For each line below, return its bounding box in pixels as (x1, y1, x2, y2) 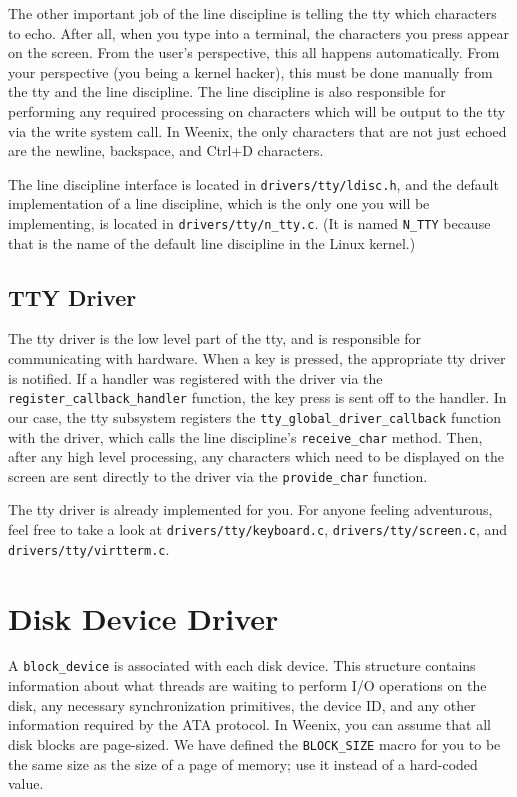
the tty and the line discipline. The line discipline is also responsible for (8, 81, 446, 102)
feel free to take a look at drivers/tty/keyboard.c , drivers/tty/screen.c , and (8, 519, 508, 540)
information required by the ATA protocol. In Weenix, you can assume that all (8, 714, 491, 735)
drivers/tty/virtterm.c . (8, 538, 170, 559)
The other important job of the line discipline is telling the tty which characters (8, 3, 497, 23)
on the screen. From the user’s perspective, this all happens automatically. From (8, 42, 500, 63)
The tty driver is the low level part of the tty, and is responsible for (8, 328, 422, 349)
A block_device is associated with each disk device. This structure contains (8, 655, 476, 676)
